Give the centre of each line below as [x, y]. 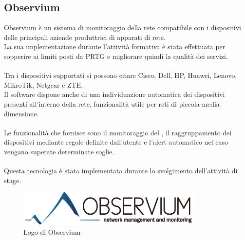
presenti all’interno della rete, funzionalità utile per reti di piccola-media [112, 103]
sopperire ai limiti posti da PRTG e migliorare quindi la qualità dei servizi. [116, 56]
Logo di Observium [52, 231]
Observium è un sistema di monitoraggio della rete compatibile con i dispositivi [123, 28]
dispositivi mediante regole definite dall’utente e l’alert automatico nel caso [116, 142]
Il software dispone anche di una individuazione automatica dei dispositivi [114, 94]
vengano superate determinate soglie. [59, 151]
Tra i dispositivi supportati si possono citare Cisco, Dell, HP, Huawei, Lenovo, [121, 75]
